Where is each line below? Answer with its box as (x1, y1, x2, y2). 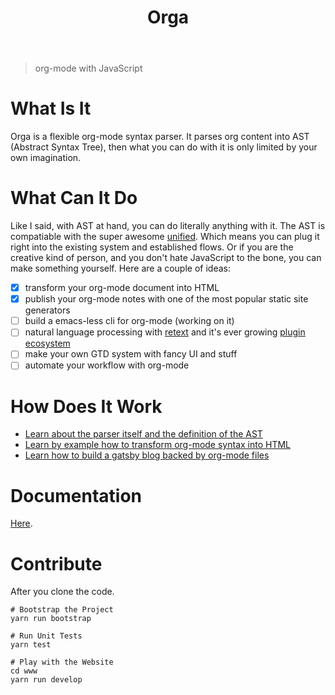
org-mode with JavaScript (34, 62, 143, 75)
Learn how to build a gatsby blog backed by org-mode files (24, 449, 270, 461)
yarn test (10, 640, 52, 650)
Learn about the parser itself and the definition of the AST (24, 428, 263, 440)
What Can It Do (10, 187, 138, 210)
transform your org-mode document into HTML (24, 282, 220, 294)
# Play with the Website (10, 657, 114, 668)
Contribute (10, 552, 103, 575)
